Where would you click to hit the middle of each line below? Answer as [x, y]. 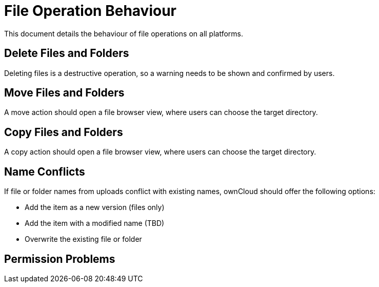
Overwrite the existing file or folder [83, 239]
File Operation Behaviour [90, 11]
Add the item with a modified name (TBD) [95, 223]
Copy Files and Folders [64, 132]
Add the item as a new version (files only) [95, 207]
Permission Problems [60, 259]
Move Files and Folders [64, 93]
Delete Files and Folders [67, 53]
